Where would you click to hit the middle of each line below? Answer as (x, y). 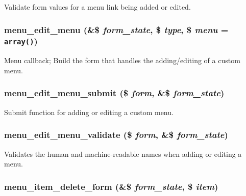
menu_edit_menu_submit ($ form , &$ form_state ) (114, 93)
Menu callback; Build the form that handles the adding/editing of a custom (122, 60)
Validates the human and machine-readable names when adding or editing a (123, 153)
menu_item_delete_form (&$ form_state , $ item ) (111, 186)
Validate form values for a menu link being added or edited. (97, 7)
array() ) (21, 41)
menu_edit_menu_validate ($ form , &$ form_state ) (116, 135)
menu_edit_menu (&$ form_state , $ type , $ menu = (116, 29)
